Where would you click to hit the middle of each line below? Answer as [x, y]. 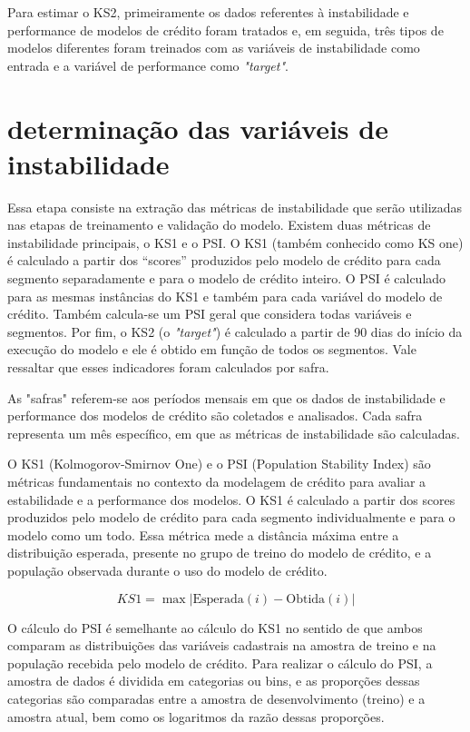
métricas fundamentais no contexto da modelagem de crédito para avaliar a [217, 481]
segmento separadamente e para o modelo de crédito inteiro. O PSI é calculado [227, 278]
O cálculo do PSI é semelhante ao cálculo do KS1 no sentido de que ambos [215, 627]
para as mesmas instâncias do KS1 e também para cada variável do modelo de [225, 296]
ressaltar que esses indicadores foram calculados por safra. [168, 367]
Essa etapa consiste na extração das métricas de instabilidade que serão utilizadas [235, 207]
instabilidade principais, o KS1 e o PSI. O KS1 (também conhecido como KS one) [235, 242]
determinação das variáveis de [198, 128]
